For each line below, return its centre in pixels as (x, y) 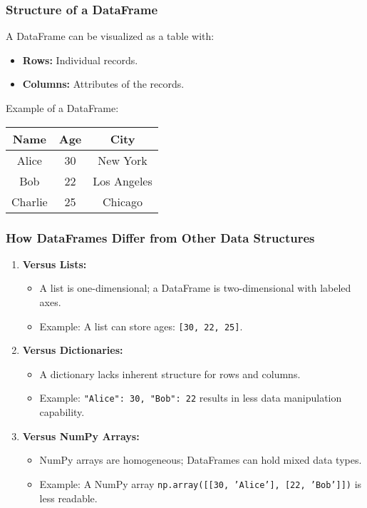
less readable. (68, 498)
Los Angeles (123, 181)
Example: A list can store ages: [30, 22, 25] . (141, 326)
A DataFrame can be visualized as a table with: (110, 36)
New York (123, 160)
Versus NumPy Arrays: (81, 436)
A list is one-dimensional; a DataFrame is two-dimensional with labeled (195, 288)
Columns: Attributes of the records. (103, 84)
